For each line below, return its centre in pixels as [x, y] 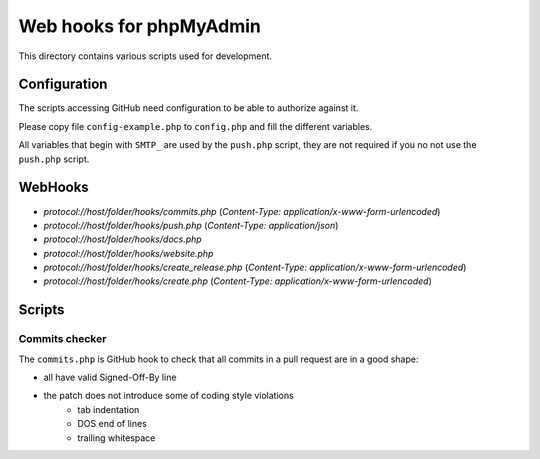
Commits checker [62, 339]
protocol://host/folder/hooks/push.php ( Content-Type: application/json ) [191, 225]
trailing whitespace [116, 437]
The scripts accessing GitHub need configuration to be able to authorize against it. [188, 108]
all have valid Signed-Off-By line [110, 377]
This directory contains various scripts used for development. [145, 56]
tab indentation [108, 409]
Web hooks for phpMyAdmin [140, 26]
